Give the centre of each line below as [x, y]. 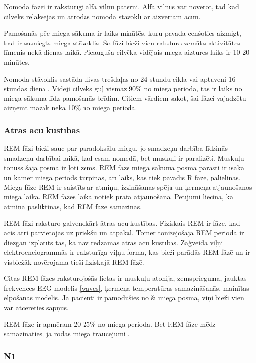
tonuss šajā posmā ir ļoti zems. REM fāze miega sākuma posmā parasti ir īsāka [124, 167]
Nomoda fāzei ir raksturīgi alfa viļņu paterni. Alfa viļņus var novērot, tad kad [122, 6]
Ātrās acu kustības [42, 129]
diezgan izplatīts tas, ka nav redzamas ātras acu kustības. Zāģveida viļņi [114, 242]
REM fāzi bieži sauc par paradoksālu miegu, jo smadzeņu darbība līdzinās [116, 148]
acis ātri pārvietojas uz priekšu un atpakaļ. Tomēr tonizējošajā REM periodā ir [124, 232]
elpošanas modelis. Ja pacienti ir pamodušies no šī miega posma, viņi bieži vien [124, 297]
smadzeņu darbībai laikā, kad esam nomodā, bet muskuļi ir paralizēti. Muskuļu [124, 158]
